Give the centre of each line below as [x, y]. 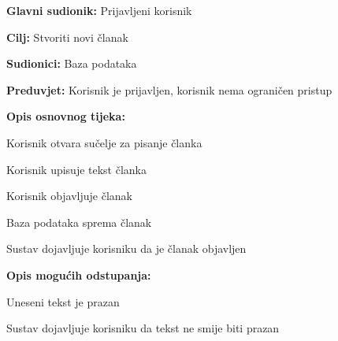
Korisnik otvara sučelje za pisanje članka [104, 142]
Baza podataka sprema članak [79, 222]
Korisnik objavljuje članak [69, 196]
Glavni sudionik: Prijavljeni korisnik [99, 10]
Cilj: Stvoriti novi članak [67, 37]
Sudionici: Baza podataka [72, 63]
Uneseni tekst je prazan [63, 301]
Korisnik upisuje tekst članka [77, 169]
